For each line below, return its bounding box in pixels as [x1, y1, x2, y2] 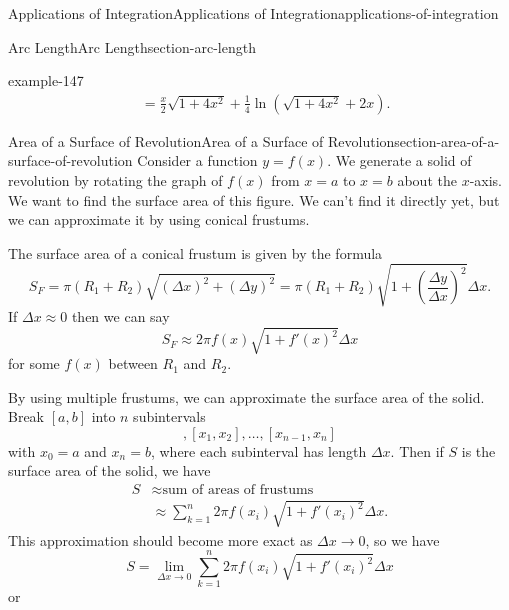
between [108, 353, 158, 374]
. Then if [390, 440, 444, 461]
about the [397, 170, 457, 190]
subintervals [133, 406, 206, 427]
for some [8, 353, 60, 374]
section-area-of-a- [394, 130, 500, 151]
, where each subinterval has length [150, 440, 367, 461]
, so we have [365, 529, 440, 550]
